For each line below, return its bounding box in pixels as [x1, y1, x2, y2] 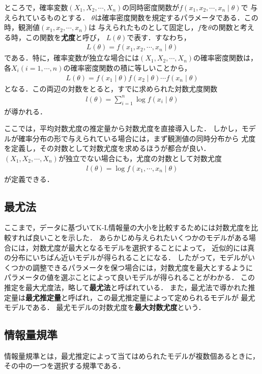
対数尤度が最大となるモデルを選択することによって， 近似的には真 [32, 242, 255, 253]
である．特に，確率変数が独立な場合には [4, 52, 139, 63]
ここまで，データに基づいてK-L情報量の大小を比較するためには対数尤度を [4, 222, 251, 233]
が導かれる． [4, 106, 47, 116]
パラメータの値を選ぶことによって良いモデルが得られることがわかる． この [4, 272, 255, 283]
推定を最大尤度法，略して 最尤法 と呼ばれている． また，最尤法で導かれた [4, 282, 248, 292]
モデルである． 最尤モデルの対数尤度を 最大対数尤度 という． [4, 302, 206, 313]
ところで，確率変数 [4, 2, 68, 12]
